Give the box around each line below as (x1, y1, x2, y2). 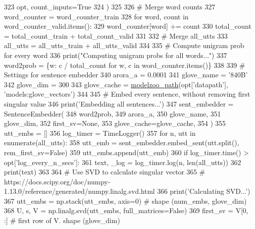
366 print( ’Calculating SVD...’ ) (157, 186, 251, 196)
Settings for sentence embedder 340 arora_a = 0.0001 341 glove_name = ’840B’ (4, 69, 248, 80)
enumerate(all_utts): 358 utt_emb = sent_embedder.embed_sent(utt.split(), (4, 137, 239, 148)
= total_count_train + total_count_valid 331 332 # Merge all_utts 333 (4, 30, 228, 41)
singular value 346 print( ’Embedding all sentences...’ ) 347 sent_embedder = (4, 98, 234, 109)
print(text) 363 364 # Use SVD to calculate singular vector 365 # (4, 167, 205, 177)
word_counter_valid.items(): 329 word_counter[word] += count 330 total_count (4, 21, 252, 31)
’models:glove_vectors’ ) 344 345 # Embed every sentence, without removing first (4, 89, 251, 99)
